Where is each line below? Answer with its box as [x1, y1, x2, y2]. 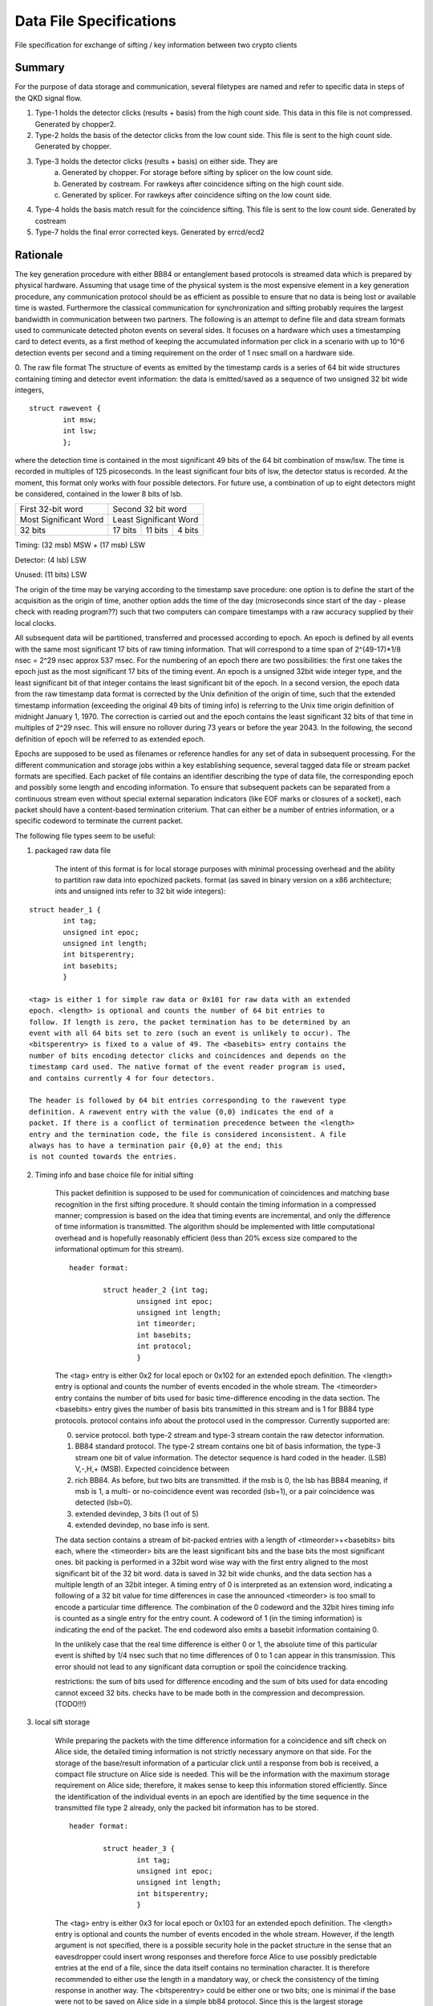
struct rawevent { [29, 404, 102, 413]
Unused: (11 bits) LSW [14, 570, 87, 579]
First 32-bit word [19, 504, 83, 515]
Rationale [14, 248, 63, 262]
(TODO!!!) [55, 1699, 87, 1708]
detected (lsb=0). [75, 1497, 133, 1508]
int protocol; [136, 1342, 192, 1351]
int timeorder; [136, 1319, 196, 1328]
